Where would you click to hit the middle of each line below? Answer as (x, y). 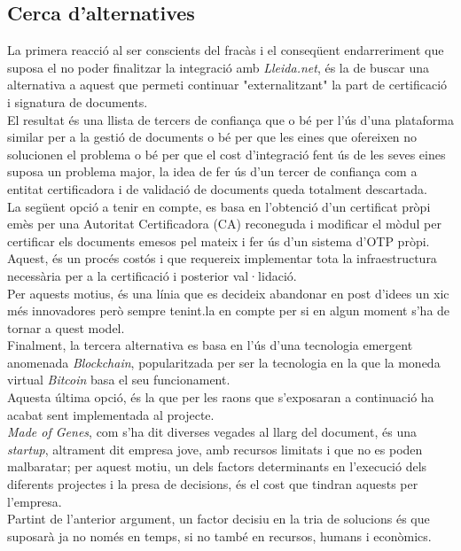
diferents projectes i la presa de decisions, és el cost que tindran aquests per (213, 484)
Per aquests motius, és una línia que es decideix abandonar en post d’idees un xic (228, 293)
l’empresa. (35, 501)
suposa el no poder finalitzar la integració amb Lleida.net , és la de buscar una (219, 67)
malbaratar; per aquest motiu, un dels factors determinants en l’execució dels (217, 466)
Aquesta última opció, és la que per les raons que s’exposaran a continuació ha (221, 397)
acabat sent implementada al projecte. (111, 414)
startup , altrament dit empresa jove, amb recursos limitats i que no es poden (215, 449)
